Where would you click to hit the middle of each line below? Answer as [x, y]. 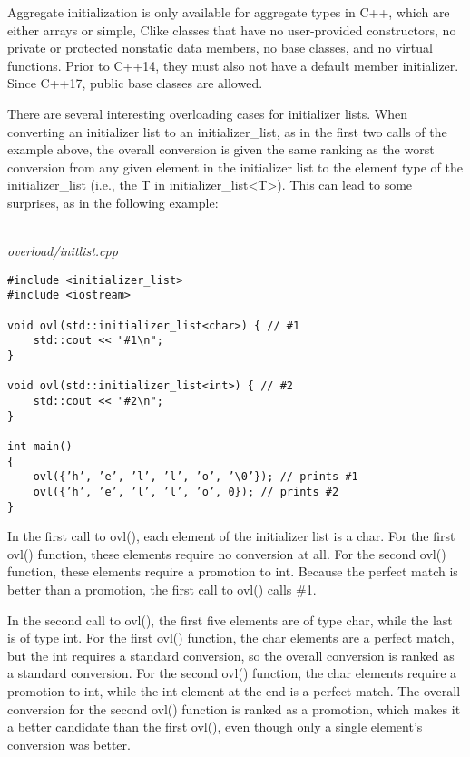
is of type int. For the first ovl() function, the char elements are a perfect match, [231, 638]
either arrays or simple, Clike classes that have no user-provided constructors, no [232, 29]
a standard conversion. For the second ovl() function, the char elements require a [232, 673]
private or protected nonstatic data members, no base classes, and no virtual [220, 48]
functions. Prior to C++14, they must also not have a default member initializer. [233, 65]
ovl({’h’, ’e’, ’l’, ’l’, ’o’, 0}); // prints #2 [186, 492]
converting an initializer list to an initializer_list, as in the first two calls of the [227, 131]
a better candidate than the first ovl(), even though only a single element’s [215, 727]
